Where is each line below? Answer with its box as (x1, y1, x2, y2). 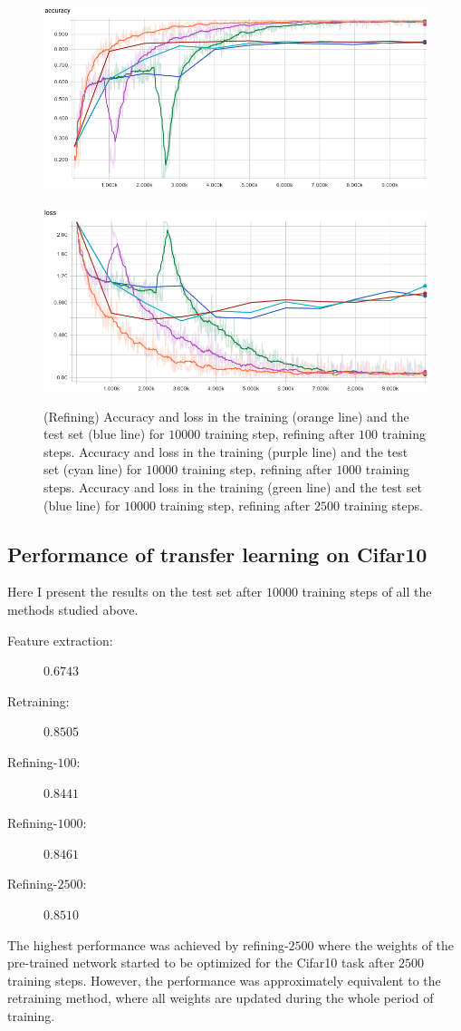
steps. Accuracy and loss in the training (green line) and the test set (43, 478, 422, 496)
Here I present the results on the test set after (7, 582, 263, 601)
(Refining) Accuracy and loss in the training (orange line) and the (43, 406, 409, 425)
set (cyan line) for (43, 460, 142, 479)
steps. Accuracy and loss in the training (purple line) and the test (43, 442, 408, 461)
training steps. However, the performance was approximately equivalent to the (7, 970, 441, 989)
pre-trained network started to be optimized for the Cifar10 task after (7, 953, 395, 972)
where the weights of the (318, 935, 455, 954)
